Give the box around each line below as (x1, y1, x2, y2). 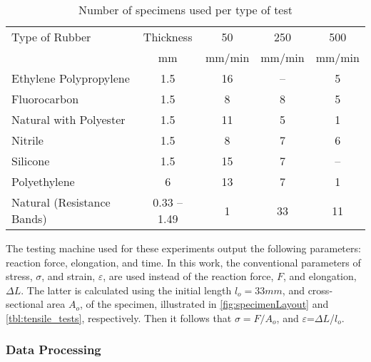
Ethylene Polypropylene (11, 70, 130, 86)
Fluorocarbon (11, 90, 79, 107)
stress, (6, 269, 33, 284)
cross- (308, 282, 333, 297)
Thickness (143, 29, 193, 45)
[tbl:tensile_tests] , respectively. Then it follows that (6, 310, 232, 325)
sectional (6, 296, 44, 311)
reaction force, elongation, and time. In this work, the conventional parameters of (6, 254, 361, 269)
